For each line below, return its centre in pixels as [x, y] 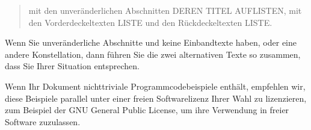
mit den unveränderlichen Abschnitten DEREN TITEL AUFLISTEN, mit [165, 10]
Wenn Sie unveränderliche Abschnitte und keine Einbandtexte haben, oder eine [151, 42]
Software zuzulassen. [43, 121]
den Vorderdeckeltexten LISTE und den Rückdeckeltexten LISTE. [150, 22]
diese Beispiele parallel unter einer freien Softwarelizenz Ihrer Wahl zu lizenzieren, [156, 98]
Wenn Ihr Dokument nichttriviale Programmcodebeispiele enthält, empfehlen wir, [155, 86]
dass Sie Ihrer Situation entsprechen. [72, 66]
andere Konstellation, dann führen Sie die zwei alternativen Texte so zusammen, [153, 54]
